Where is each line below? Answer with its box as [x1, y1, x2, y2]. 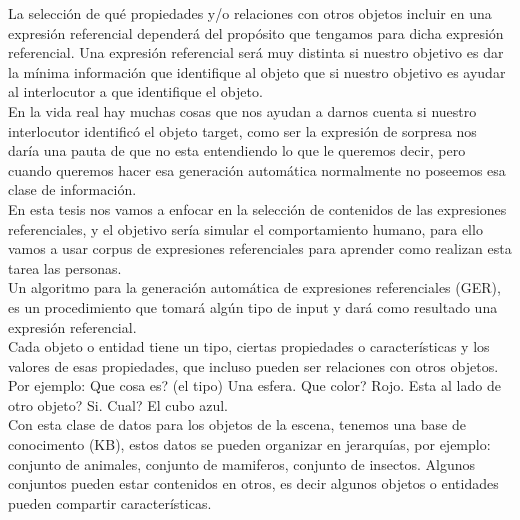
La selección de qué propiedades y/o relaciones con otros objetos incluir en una [8, 3, 492, 23]
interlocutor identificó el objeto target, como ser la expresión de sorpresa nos [8, 120, 477, 141]
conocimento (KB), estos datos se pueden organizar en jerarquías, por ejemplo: [8, 434, 491, 455]
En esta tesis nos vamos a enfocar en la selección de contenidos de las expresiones [8, 198, 507, 219]
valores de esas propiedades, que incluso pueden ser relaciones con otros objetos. [8, 355, 499, 376]
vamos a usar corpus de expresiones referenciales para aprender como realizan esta [8, 238, 512, 259]
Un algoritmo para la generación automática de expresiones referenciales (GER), [8, 277, 501, 298]
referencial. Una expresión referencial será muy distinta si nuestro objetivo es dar [8, 42, 504, 63]
